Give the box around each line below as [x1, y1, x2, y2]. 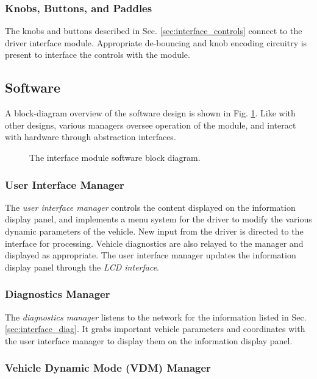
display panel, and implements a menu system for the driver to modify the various [5, 213, 312, 225]
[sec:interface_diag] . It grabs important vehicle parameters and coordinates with [5, 322, 305, 335]
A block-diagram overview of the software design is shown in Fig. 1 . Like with [5, 107, 296, 119]
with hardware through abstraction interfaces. [5, 130, 176, 143]
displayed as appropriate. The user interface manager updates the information [5, 249, 296, 261]
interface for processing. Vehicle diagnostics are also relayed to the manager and [5, 236, 304, 249]
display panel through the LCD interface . [5, 260, 160, 273]
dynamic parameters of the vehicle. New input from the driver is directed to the [5, 224, 304, 237]
